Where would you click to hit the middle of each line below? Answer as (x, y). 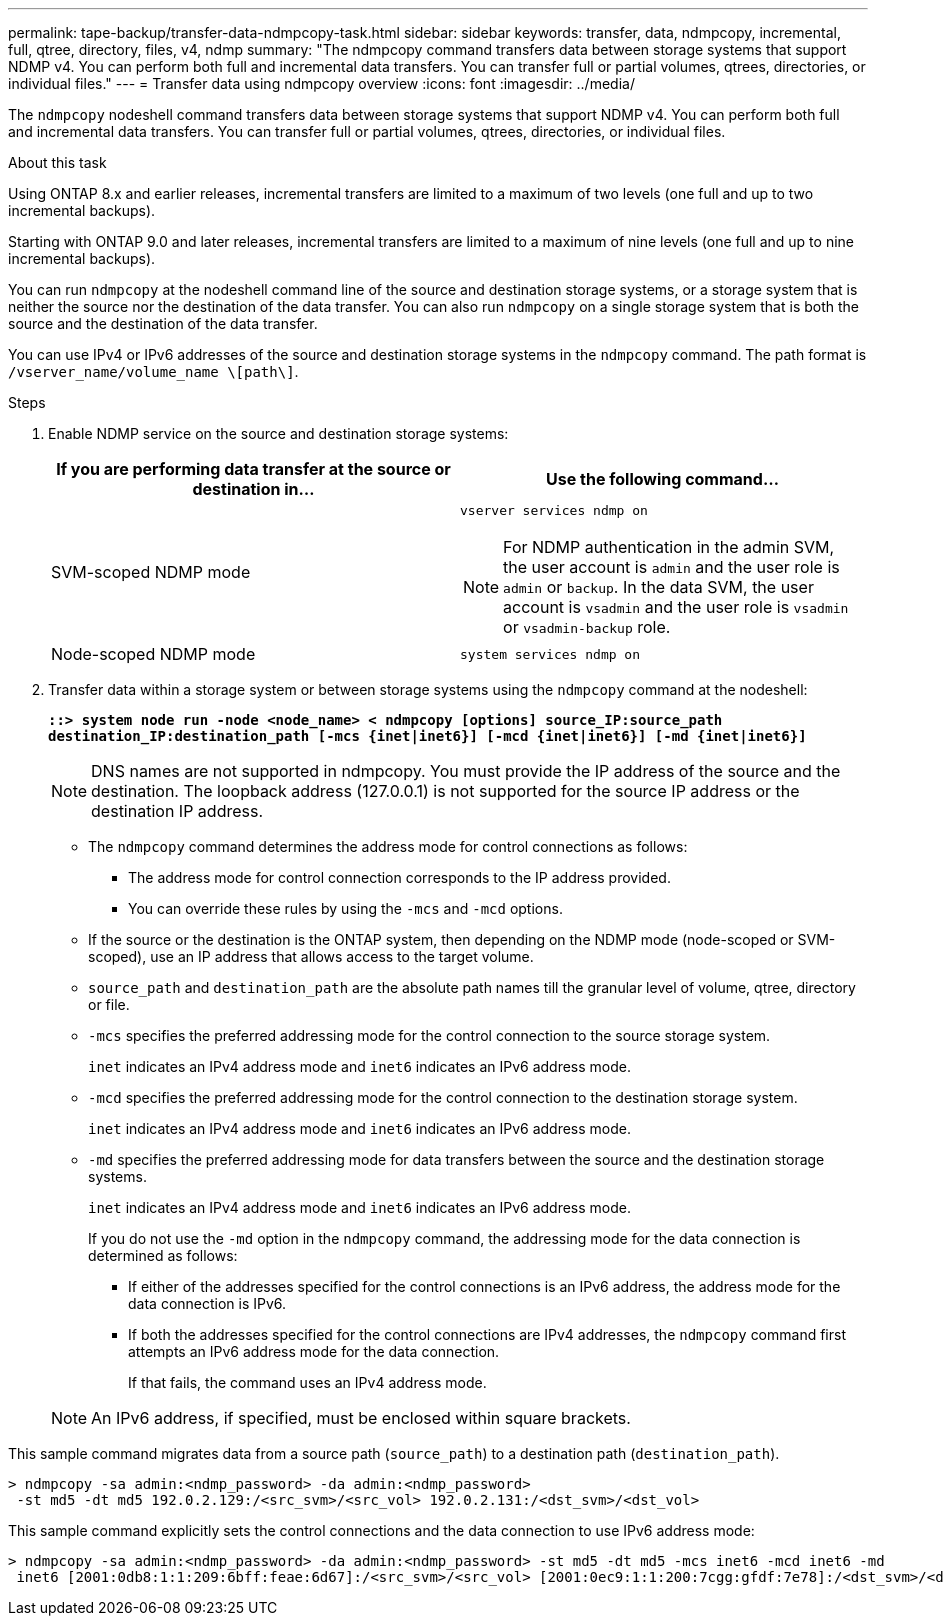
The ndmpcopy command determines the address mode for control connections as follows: (388, 846)
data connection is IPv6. (207, 1303)
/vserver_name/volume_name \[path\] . (153, 371)
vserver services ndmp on (554, 510)
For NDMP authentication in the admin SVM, (669, 547)
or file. (109, 1004)
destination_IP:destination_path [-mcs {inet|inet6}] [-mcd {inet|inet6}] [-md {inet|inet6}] (427, 736)
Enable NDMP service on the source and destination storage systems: (278, 433)
